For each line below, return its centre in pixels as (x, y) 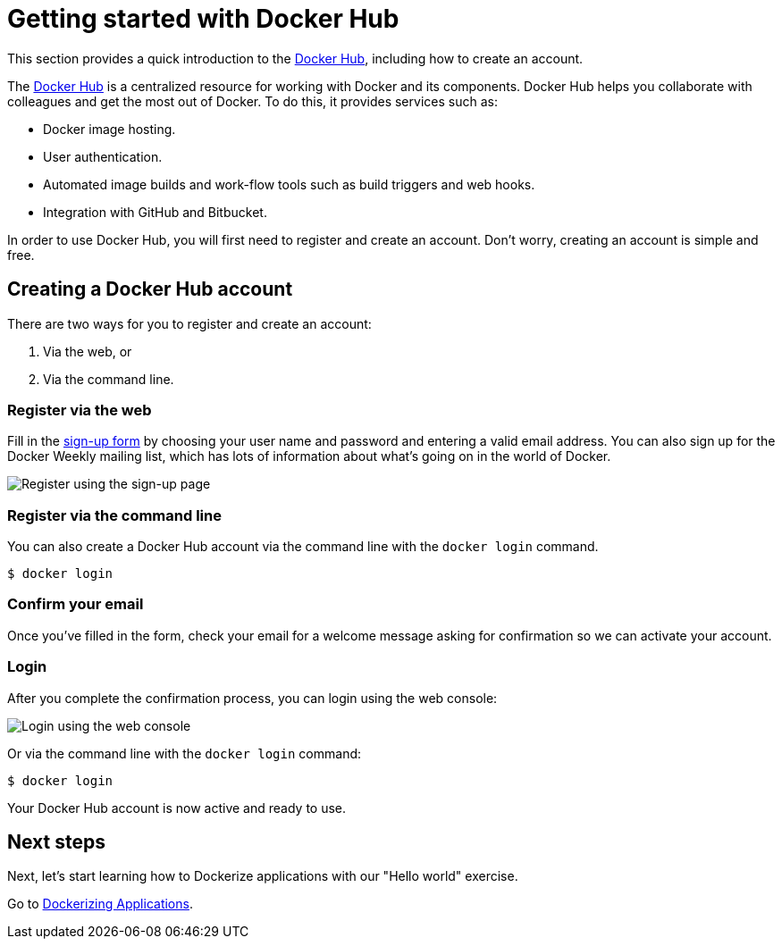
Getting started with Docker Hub (203, 19)
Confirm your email (76, 604)
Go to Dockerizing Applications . (100, 904)
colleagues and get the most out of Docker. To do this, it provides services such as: (252, 101)
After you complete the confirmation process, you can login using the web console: (252, 698)
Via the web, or (88, 351)
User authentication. (103, 156)
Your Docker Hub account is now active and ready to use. (177, 808)
